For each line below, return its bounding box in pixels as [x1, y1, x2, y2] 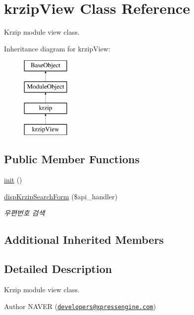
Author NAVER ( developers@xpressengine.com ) [4, 301, 156, 311]
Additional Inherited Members [4, 232, 164, 247]
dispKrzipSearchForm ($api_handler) [4, 191, 118, 201]
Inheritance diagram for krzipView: [4, 43, 110, 53]
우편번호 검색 [4, 208, 45, 218]
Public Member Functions [4, 151, 140, 167]
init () [4, 175, 22, 185]
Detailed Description [4, 261, 112, 276]
